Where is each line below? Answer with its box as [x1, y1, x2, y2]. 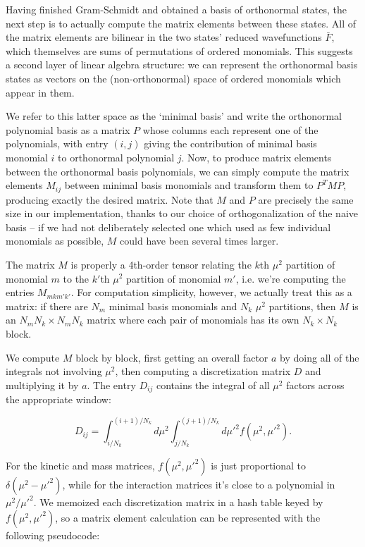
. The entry [87, 377, 136, 392]
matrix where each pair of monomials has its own [87, 312, 299, 327]
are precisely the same [258, 192, 354, 207]
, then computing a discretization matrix [115, 364, 291, 379]
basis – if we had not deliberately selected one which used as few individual [6, 219, 331, 234]
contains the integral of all [156, 377, 270, 392]
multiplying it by [6, 377, 79, 392]
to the [63, 271, 89, 285]
